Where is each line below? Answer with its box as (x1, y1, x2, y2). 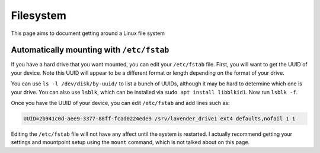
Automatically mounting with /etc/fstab (11, 45, 169, 55)
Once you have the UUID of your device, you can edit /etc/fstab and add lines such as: (11, 100, 230, 107)
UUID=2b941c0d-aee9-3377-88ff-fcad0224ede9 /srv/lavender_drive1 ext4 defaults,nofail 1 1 (23, 116, 296, 122)
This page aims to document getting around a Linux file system (11, 30, 165, 37)
